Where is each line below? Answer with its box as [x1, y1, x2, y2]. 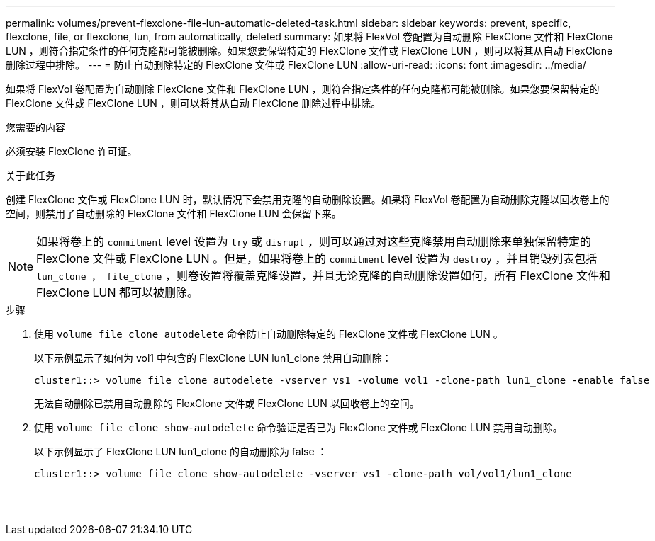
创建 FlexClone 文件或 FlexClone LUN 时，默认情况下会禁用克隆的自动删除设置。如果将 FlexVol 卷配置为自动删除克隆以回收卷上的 [6, 193, 610, 205]
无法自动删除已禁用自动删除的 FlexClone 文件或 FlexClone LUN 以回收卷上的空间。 [34, 397, 420, 409]
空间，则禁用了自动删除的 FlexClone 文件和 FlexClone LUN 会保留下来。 [6, 207, 342, 220]
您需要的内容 [6, 121, 65, 133]
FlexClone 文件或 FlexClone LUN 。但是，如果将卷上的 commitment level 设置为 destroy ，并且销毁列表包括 [36, 251, 598, 266]
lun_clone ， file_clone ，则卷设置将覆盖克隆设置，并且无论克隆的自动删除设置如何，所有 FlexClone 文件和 [36, 268, 610, 283]
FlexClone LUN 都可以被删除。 [36, 285, 199, 300]
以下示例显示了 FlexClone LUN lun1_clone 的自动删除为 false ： [34, 445, 327, 457]
